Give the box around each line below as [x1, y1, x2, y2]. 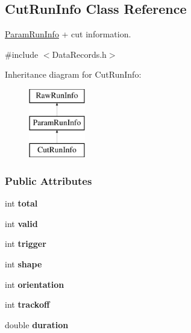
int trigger [5, 237, 46, 250]
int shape [5, 257, 42, 270]
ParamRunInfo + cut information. [5, 28, 131, 40]
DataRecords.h [52, 48, 107, 60]
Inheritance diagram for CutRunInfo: [5, 68, 142, 81]
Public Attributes [5, 173, 92, 188]
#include [5, 48, 39, 60]
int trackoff [5, 298, 50, 311]
